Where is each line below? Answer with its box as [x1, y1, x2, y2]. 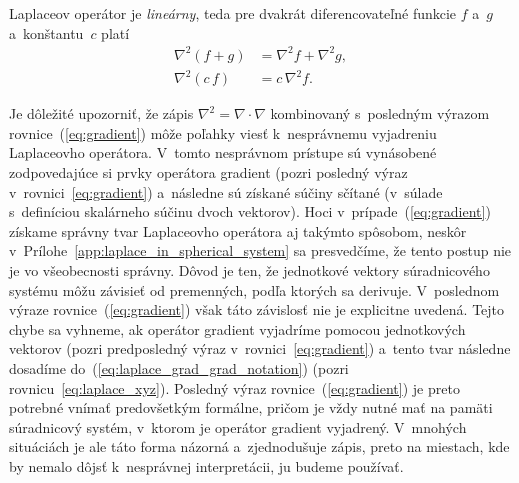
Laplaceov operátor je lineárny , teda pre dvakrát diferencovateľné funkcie [9, 3, 457, 23]
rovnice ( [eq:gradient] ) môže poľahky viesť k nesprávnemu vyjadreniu [9, 122, 437, 143]
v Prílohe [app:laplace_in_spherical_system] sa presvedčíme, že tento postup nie [9, 240, 512, 261]
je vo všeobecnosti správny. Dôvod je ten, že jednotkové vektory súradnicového [9, 260, 490, 280]
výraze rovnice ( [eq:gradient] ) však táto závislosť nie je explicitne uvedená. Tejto [9, 299, 505, 320]
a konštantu [9, 22, 84, 43]
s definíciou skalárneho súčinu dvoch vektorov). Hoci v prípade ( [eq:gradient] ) [9, 201, 491, 222]
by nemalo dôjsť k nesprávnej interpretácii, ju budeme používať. [9, 455, 404, 476]
